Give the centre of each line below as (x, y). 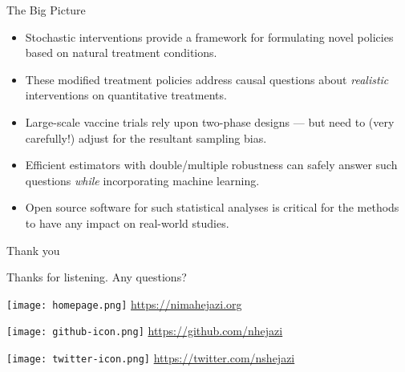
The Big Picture (46, 10)
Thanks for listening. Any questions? (97, 277)
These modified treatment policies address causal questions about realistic (207, 79)
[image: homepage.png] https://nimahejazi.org (124, 303)
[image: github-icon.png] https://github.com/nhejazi (145, 331)
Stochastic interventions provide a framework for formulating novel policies (209, 36)
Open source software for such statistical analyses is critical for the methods (212, 207)
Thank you (33, 250)
